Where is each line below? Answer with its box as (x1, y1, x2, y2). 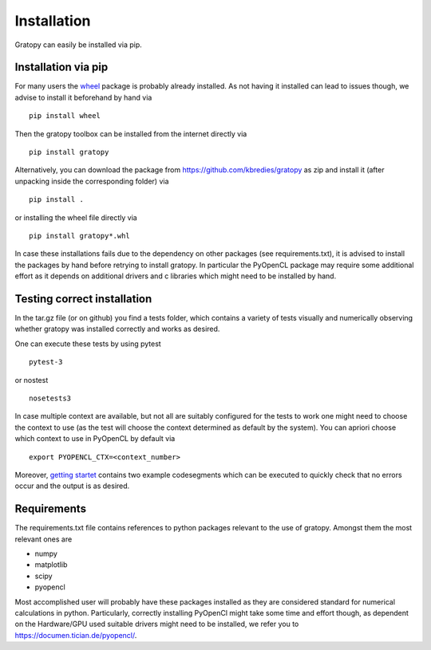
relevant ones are (14, 534, 73, 544)
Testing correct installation (14, 292, 152, 305)
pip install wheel (29, 112, 101, 120)
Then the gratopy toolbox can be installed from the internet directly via (14, 128, 247, 139)
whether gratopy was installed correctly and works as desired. (14, 324, 220, 334)
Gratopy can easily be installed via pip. (14, 40, 143, 49)
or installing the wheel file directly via (14, 212, 137, 223)
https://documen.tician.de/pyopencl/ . (14, 630, 137, 640)
